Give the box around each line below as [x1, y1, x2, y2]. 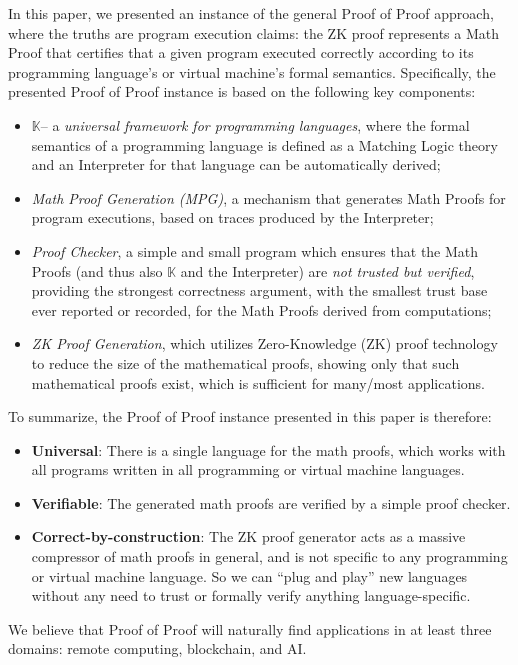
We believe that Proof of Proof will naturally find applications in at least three [8, 618, 492, 639]
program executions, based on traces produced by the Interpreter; [31, 207, 434, 228]
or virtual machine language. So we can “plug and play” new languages [31, 565, 468, 586]
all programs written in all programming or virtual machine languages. [31, 459, 465, 480]
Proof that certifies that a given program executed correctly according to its [8, 42, 474, 63]
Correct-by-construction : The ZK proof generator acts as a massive [31, 526, 466, 547]
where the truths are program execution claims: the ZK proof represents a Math [8, 22, 499, 43]
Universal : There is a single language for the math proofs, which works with [31, 439, 506, 460]
